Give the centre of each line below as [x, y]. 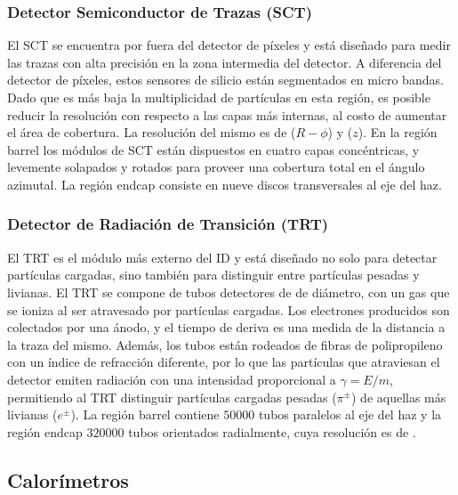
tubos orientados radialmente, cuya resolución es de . [272, 431]
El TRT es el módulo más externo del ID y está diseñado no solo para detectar [222, 257]
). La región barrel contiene [145, 414]
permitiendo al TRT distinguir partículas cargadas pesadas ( [172, 397]
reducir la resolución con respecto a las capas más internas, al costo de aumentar [227, 114]
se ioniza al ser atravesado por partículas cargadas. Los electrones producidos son [229, 309]
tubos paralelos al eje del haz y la [350, 414]
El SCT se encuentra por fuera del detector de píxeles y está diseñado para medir [229, 45]
